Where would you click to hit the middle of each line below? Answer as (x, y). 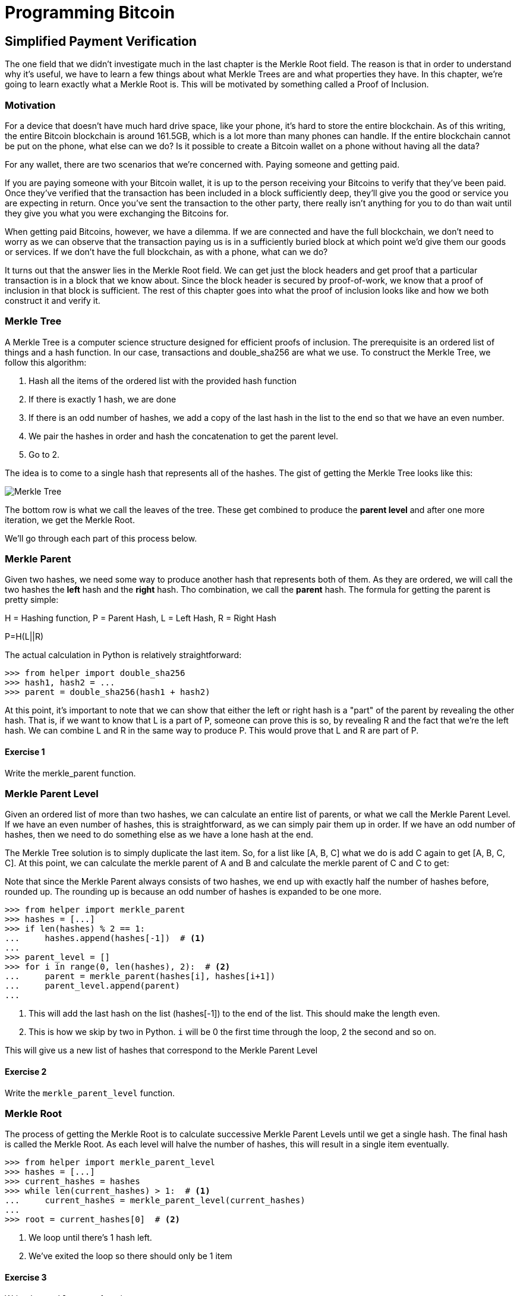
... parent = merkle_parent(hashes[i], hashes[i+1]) (140, 976)
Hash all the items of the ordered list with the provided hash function (163, 380)
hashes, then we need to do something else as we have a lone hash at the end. (159, 835)
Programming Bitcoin (90, 12)
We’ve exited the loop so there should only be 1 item (130, 1256)
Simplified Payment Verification (101, 41)
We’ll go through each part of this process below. (101, 538)
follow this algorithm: (46, 362)
